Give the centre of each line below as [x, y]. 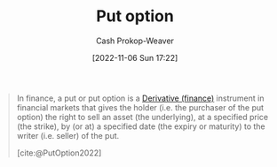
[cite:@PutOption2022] [59, 153]
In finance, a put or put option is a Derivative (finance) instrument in [140, 98]
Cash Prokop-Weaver [135, 41]
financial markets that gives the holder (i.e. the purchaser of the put [140, 107]
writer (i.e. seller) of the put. [68, 135]
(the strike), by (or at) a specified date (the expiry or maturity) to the [141, 126]
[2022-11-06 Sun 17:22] [135, 57]
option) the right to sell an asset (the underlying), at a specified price [142, 117]
